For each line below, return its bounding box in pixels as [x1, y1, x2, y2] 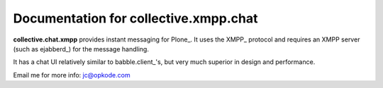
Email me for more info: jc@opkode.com [13, 70, 131, 79]
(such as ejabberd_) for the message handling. [13, 44, 149, 53]
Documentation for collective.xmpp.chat [13, 11, 258, 26]
